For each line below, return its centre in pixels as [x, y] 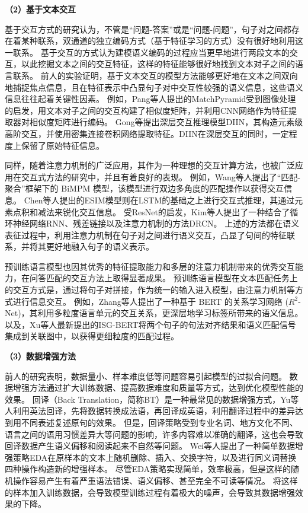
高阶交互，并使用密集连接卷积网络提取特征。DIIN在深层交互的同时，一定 [147, 133]
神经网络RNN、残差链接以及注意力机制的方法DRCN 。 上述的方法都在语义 [156, 223]
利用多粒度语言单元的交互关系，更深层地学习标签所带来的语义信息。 [170, 313]
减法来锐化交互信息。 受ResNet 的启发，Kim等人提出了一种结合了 [164, 211]
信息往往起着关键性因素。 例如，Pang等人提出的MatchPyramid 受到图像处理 [150, 99]
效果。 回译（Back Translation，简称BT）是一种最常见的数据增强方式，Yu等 [152, 399]
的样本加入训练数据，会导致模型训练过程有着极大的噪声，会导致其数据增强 [150, 492]
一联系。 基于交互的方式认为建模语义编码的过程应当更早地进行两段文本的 [147, 52]
